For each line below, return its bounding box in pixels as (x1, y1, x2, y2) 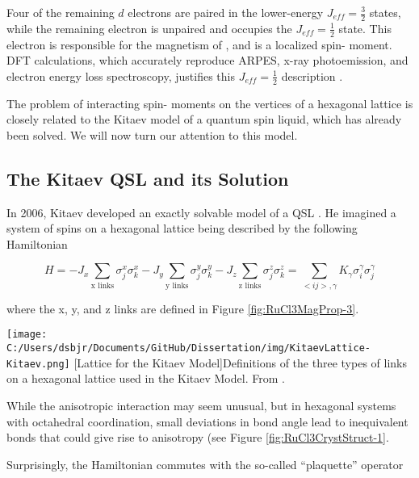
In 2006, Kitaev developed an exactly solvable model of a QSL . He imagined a (6, 203, 396, 220)
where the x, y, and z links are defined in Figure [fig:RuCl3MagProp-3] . (6, 300, 359, 317)
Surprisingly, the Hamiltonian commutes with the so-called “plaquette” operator (6, 455, 404, 472)
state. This (338, 19, 392, 36)
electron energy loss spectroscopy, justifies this (6, 67, 235, 84)
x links (90, 281, 115, 290)
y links (166, 281, 189, 290)
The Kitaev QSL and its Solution (6, 166, 289, 191)
